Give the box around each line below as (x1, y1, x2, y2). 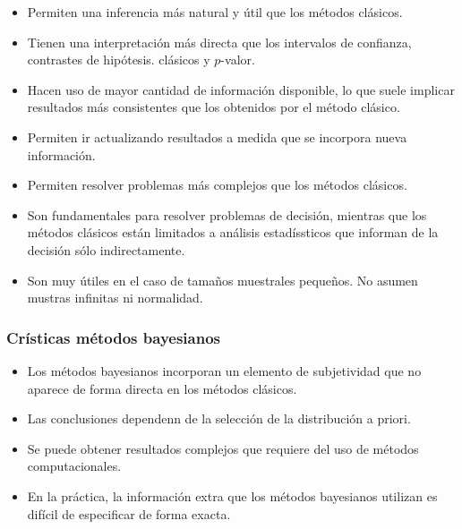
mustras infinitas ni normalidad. (27, 288, 203, 307)
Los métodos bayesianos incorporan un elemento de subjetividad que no (27, 361, 422, 380)
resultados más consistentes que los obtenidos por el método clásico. (27, 98, 400, 116)
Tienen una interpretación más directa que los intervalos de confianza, (27, 32, 412, 51)
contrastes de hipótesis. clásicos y (27, 50, 210, 69)
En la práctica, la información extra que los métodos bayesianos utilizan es (27, 486, 438, 505)
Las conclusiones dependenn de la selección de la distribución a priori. (27, 409, 411, 428)
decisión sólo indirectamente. (27, 240, 185, 259)
